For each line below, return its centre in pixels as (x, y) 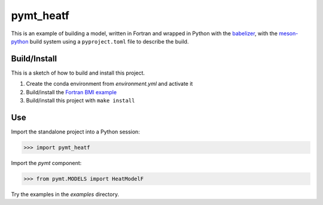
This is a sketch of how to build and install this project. (78, 73)
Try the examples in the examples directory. (65, 194)
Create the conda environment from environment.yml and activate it (109, 84)
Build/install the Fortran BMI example (71, 92)
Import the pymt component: (46, 163)
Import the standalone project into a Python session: (75, 132)
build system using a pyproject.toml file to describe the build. (109, 41)
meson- (289, 33)
